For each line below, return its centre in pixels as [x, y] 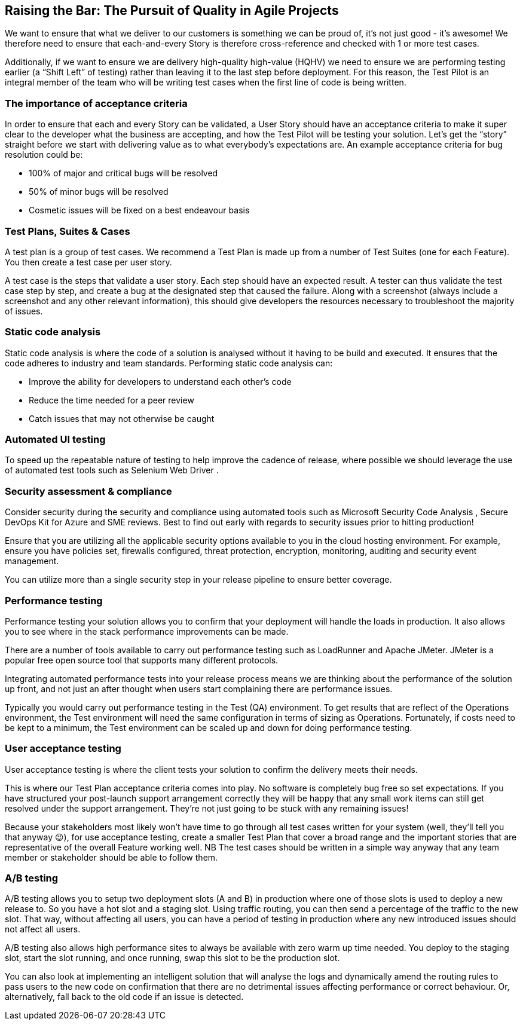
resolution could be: [44, 155]
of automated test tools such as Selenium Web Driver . [112, 470]
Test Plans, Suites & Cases [68, 231]
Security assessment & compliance [88, 491]
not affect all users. [43, 929]
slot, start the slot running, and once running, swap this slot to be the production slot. [172, 958]
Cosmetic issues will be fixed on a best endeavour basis [139, 210]
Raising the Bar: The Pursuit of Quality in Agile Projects [172, 10]
